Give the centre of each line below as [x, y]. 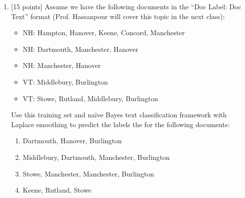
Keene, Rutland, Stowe [57, 190]
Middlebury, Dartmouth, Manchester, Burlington [96, 157]
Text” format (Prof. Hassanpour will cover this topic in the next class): [118, 16]
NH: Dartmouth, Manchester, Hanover [81, 49]
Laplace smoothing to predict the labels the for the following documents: [120, 124]
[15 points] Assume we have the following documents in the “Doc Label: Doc [126, 6]
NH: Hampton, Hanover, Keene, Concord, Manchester [104, 33]
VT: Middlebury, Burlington [65, 81]
